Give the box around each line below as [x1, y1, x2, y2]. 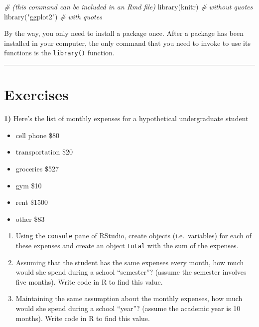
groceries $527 [15, 163, 59, 173]
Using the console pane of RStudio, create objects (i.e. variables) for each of [15, 230, 252, 241]
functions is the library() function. [4, 47, 115, 58]
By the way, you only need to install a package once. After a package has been [4, 28, 244, 38]
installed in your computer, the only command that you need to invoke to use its [4, 37, 251, 48]
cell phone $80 [15, 130, 59, 140]
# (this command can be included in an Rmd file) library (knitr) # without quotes [4, 1, 253, 11]
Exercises [4, 84, 69, 105]
